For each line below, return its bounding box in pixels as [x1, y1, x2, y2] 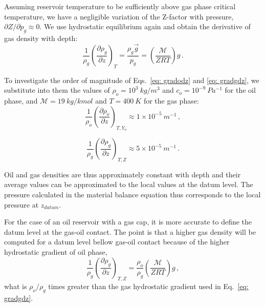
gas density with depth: [4, 32, 78, 43]
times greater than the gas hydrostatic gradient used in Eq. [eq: [48, 281, 249, 292]
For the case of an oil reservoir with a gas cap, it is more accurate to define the [4, 216, 252, 227]
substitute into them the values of [4, 85, 110, 95]
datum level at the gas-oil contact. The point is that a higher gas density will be [4, 226, 256, 237]
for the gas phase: [143, 95, 199, 106]
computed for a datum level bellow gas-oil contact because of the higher [4, 236, 230, 247]
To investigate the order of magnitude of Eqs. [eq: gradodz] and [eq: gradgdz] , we [4, 74, 259, 85]
